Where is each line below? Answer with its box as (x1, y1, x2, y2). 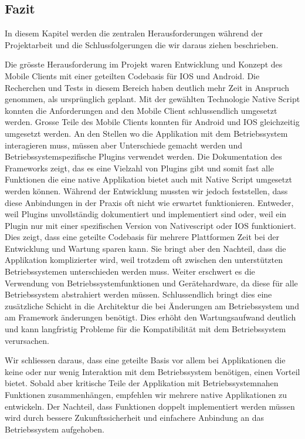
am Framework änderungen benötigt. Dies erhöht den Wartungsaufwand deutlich (5, 311, 296, 323)
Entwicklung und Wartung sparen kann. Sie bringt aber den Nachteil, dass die (5, 242, 286, 254)
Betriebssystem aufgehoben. (5, 423, 105, 435)
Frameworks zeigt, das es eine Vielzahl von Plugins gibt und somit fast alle (5, 161, 274, 174)
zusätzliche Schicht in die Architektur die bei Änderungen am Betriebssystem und (5, 299, 299, 312)
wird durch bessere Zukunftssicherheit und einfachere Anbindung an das (5, 411, 265, 424)
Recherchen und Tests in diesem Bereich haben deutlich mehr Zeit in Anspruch (5, 81, 289, 93)
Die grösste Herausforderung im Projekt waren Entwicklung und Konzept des (5, 58, 283, 70)
